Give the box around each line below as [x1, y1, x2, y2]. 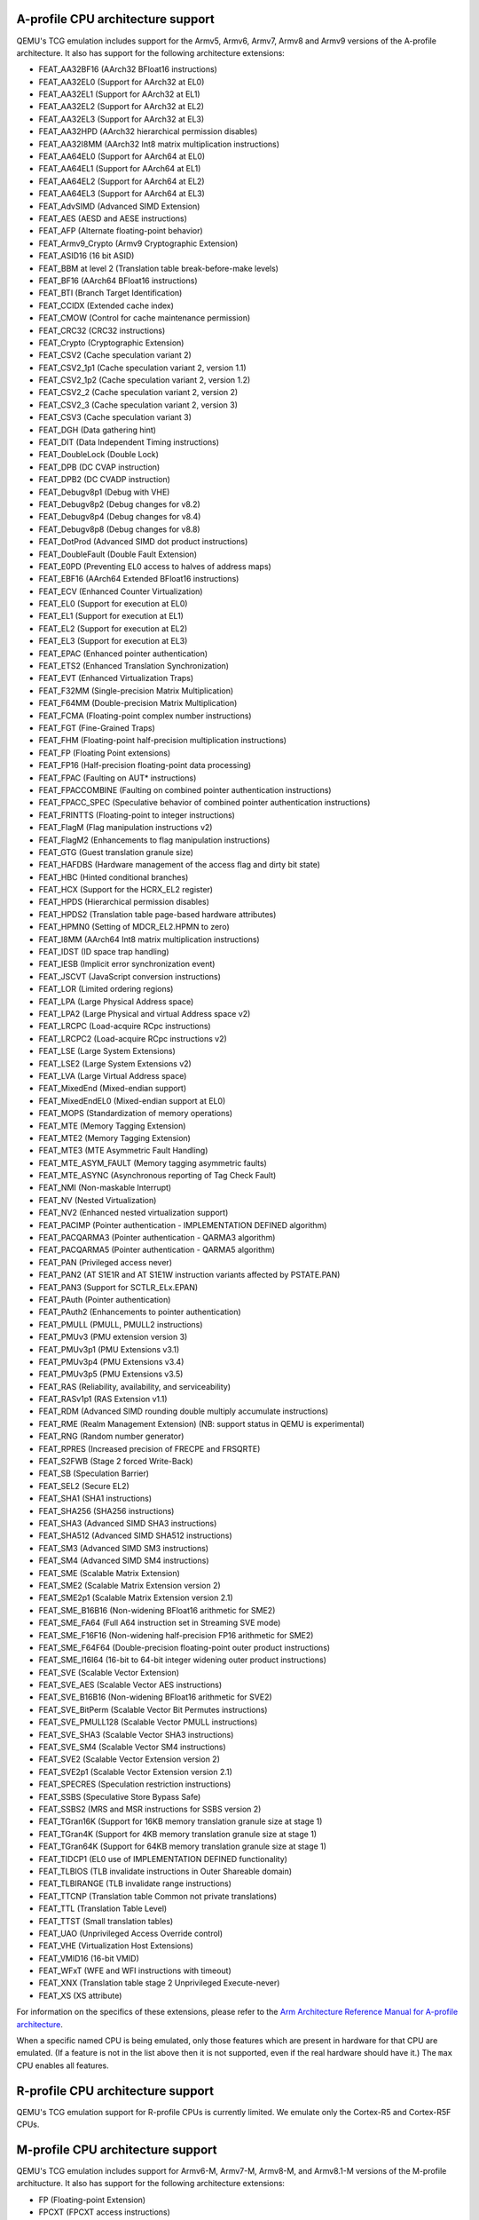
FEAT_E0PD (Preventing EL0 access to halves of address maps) [38, 560, 272, 572]
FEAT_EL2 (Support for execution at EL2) [38, 622, 188, 634]
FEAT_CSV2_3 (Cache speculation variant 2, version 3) [38, 400, 239, 410]
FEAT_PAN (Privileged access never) [38, 1257, 173, 1267]
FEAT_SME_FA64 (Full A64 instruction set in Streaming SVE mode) [38, 1617, 281, 1629]
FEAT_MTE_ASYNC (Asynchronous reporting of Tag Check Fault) [38, 1170, 277, 1181]
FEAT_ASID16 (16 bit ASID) [38, 250, 135, 261]
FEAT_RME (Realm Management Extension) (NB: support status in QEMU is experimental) [38, 1418, 365, 1429]
